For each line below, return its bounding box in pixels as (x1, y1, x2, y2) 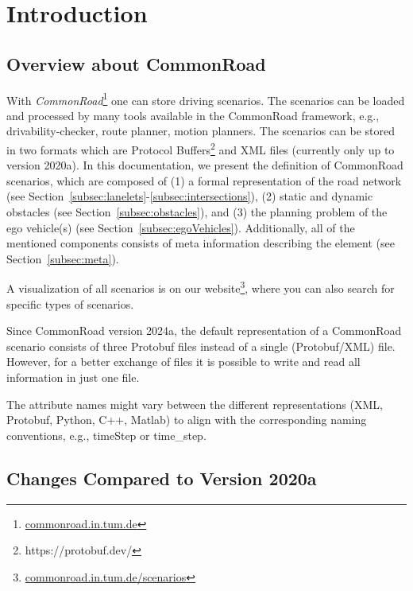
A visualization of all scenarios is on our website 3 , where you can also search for (6, 278, 395, 297)
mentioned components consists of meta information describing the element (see (6, 235, 395, 251)
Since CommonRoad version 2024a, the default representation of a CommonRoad (6, 322, 402, 339)
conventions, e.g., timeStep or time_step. (6, 426, 206, 443)
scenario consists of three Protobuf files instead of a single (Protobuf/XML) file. (6, 337, 396, 354)
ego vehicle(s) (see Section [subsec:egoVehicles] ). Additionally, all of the (6, 219, 355, 235)
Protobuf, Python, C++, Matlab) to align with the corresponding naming (6, 411, 367, 428)
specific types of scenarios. (6, 295, 134, 312)
